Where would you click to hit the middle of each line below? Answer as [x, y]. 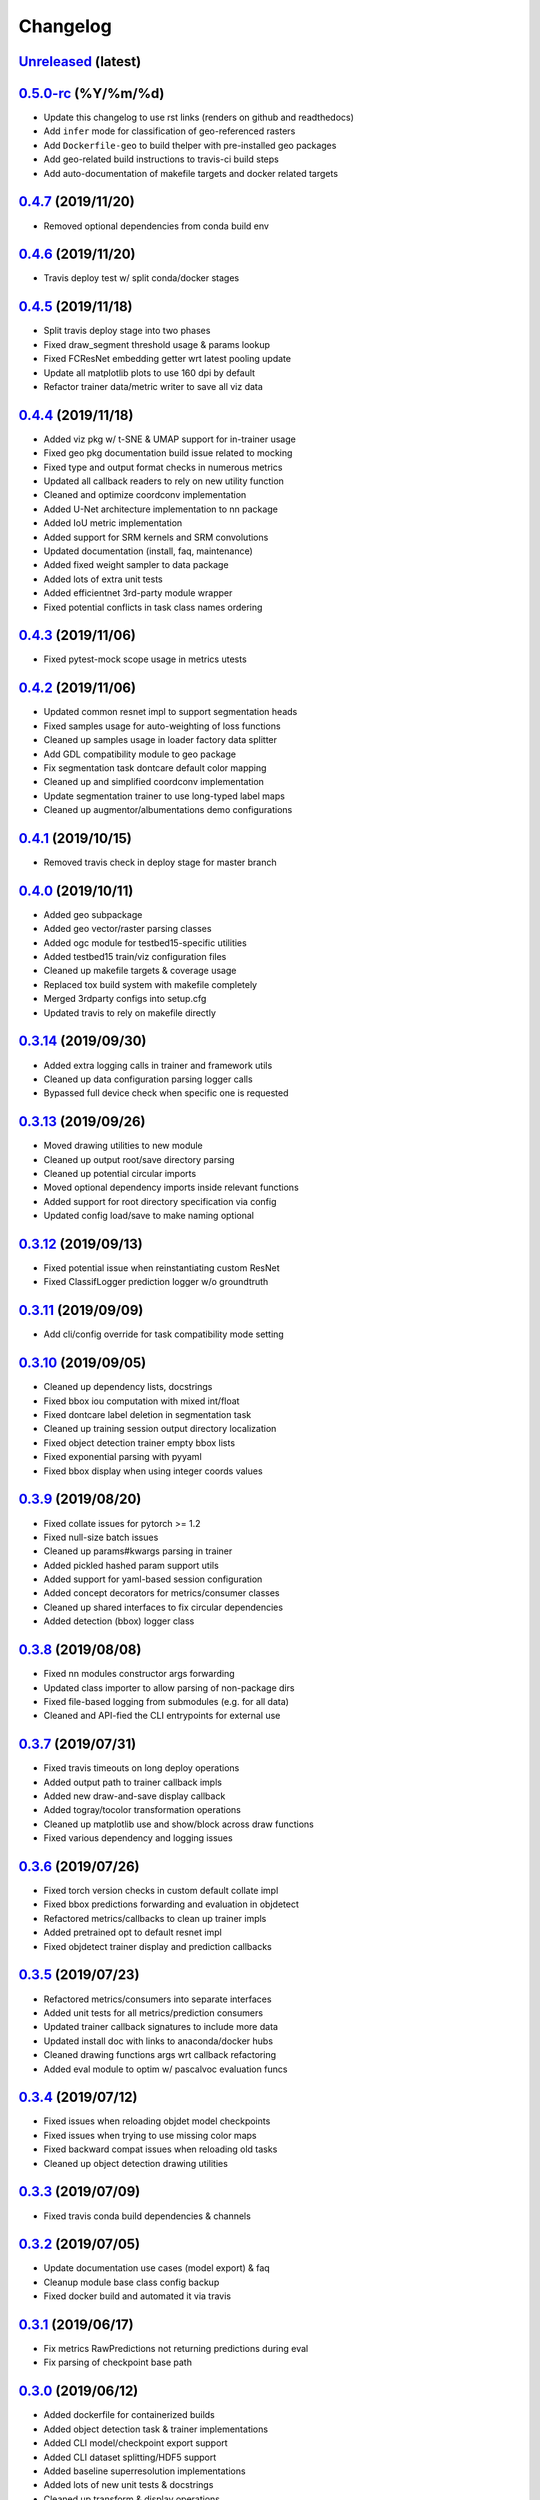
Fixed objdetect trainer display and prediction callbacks [157, 1946]
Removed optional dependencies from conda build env [156, 226]
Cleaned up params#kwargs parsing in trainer [138, 1551]
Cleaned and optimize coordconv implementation [145, 495]
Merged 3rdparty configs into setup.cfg [125, 999]
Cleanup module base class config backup [131, 2282]
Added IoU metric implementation [113, 523]
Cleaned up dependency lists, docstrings [128, 1387]
